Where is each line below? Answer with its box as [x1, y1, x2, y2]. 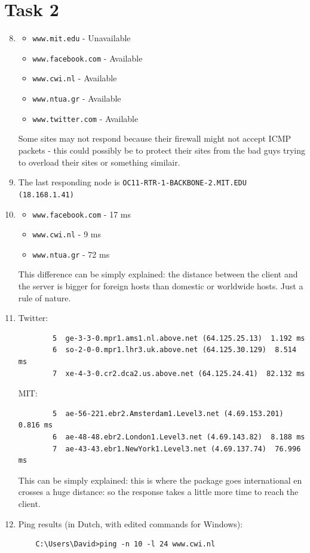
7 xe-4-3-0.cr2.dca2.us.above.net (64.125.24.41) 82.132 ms [53, 369, 305, 378]
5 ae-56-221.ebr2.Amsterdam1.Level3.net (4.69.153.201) [53, 409, 284, 418]
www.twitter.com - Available [32, 112, 139, 124]
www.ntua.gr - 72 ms [32, 248, 110, 260]
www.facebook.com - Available [32, 51, 143, 64]
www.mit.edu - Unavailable [32, 32, 131, 44]
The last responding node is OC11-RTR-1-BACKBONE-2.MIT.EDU [18, 176, 247, 188]
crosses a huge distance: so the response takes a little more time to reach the [18, 485, 299, 498]
